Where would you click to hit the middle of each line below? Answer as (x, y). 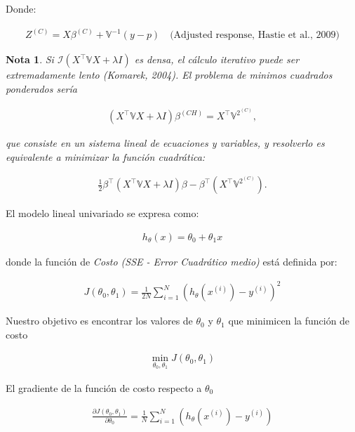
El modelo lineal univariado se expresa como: (102, 213)
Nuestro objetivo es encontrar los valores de (99, 321)
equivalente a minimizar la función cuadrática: (106, 156)
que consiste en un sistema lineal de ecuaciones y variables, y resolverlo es (165, 143)
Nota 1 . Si (30, 59)
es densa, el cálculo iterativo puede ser (217, 59)
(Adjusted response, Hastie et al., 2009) (255, 35)
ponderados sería (41, 88)
